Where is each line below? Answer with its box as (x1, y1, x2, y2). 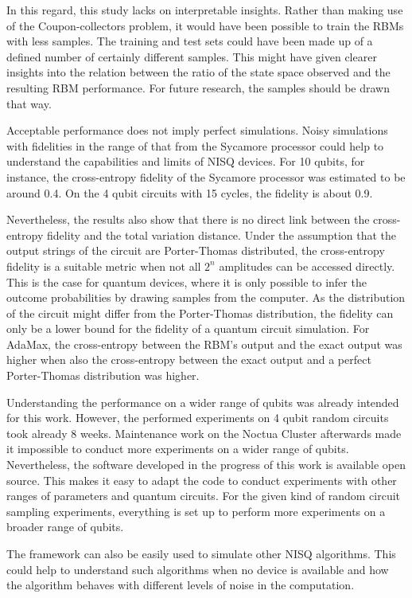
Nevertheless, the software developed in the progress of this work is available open (6, 456, 406, 473)
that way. (6, 95, 52, 111)
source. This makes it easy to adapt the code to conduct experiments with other (6, 471, 397, 488)
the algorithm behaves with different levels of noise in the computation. (6, 577, 355, 593)
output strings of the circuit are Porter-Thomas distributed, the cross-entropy (6, 242, 385, 259)
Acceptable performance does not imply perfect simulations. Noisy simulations (6, 122, 388, 139)
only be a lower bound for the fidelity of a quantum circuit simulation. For (6, 320, 370, 337)
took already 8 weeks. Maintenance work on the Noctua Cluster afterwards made (6, 424, 402, 441)
